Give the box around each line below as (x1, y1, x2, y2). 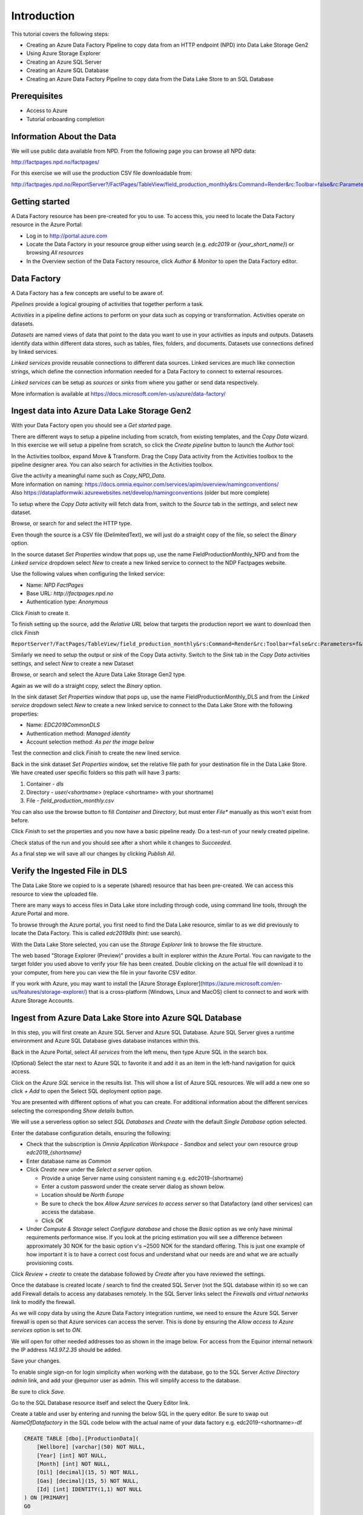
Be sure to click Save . (11, 1388, 66, 1395)
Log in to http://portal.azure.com (26, 232, 108, 239)
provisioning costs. (26, 1259, 74, 1267)
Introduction (11, 9, 75, 22)
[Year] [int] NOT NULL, (36, 1452, 107, 1459)
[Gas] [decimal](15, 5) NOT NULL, (36, 1477, 139, 1484)
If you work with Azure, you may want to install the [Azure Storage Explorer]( (11, 980, 203, 987)
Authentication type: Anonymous (26, 598, 108, 605)
